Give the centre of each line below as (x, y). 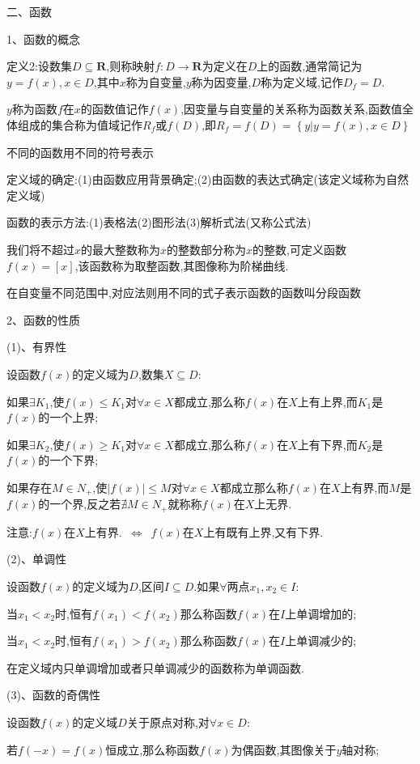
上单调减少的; (321, 641)
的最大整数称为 (121, 249)
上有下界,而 (327, 444)
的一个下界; (68, 460)
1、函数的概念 (43, 38)
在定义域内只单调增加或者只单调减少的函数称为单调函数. (155, 667)
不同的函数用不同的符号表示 (80, 152)
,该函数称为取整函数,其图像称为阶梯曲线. (182, 265)
